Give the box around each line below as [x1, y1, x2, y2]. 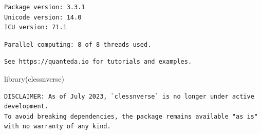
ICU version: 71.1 [4, 24, 67, 31]
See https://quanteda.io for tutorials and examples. [4, 58, 192, 66]
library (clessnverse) [4, 73, 65, 84]
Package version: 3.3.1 [4, 4, 85, 11]
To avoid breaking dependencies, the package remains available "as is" [4, 112, 258, 120]
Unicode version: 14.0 [4, 13, 82, 21]
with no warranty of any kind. [4, 123, 111, 130]
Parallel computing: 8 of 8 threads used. [4, 41, 152, 48]
